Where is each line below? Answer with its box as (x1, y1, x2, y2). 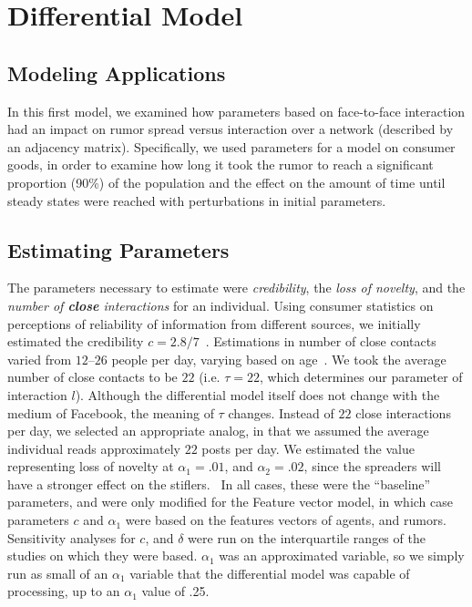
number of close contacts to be (7, 367, 178, 386)
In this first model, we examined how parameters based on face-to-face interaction (7, 101, 466, 120)
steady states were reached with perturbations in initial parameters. (7, 190, 386, 210)
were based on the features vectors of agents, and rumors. (125, 510, 446, 530)
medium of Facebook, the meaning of (7, 403, 214, 422)
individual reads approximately (7, 438, 180, 458)
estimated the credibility (7, 332, 144, 351)
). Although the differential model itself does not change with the (75, 385, 440, 404)
